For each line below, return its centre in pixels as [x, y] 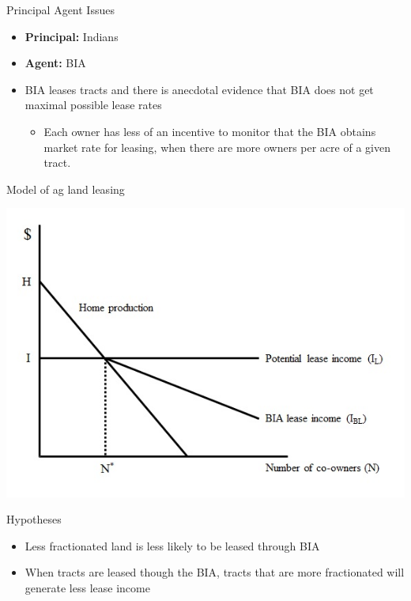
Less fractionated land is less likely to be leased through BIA [172, 545]
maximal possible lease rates [93, 105]
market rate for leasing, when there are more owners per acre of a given [217, 147]
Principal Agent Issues [60, 9]
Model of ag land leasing [66, 189]
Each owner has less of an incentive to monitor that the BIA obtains [210, 131]
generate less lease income [87, 587]
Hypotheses [34, 519]
